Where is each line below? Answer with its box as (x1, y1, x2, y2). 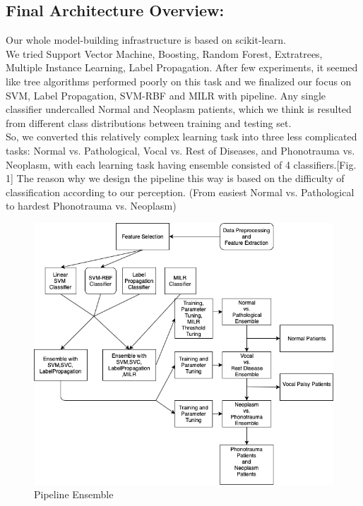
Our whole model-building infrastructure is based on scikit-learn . (6, 32, 286, 47)
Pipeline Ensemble (34, 487, 114, 502)
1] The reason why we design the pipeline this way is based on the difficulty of (6, 171, 345, 186)
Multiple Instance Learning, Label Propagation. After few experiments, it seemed (6, 60, 358, 75)
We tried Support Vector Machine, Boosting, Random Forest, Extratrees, (6, 46, 323, 61)
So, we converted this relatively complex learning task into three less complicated (6, 129, 357, 144)
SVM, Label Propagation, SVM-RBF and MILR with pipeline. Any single (6, 88, 326, 102)
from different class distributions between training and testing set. (6, 115, 292, 130)
